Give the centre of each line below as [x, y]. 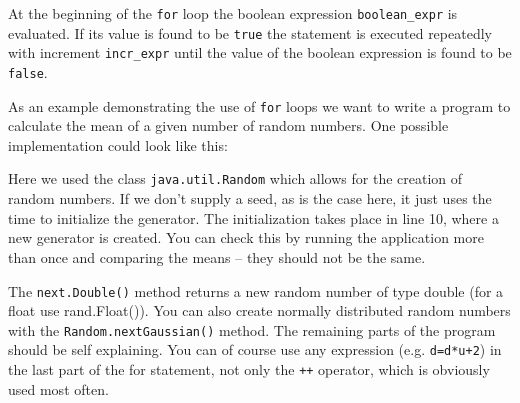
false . [28, 71]
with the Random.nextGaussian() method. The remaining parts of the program [252, 329]
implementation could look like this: [118, 144]
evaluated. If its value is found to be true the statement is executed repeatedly [250, 32]
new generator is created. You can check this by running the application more [246, 237]
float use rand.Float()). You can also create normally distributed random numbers [259, 310]
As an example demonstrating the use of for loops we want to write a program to [259, 105]
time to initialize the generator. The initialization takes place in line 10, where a [253, 217]
